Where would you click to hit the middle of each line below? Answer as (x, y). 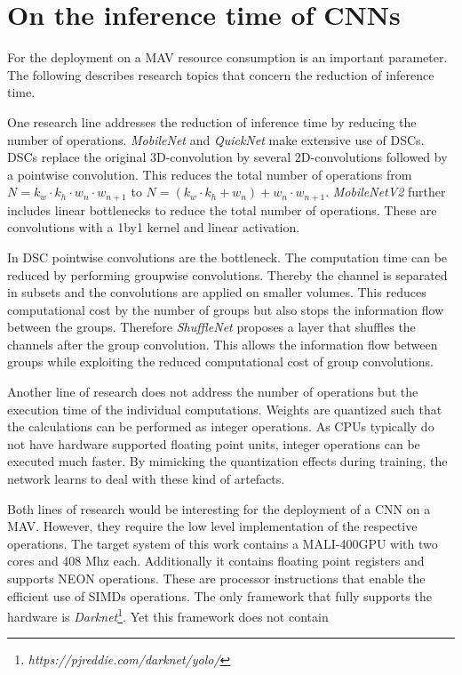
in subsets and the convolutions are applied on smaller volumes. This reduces (217, 292)
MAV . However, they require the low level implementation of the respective (212, 526)
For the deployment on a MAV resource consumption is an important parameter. (227, 57)
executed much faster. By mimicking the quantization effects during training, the (227, 461)
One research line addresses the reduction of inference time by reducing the (212, 121)
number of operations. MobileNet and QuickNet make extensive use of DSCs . (216, 139)
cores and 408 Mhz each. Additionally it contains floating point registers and (216, 561)
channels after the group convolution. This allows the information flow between (223, 344)
